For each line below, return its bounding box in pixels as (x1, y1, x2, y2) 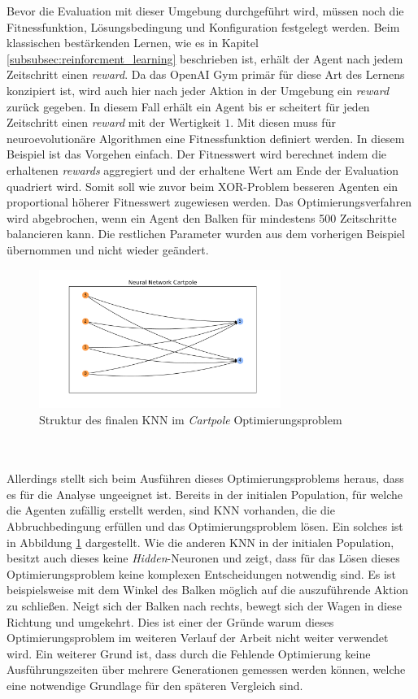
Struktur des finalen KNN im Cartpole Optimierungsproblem (39, 410, 342, 428)
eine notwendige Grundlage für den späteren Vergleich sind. (7, 677, 303, 694)
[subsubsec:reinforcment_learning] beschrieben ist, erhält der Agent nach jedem (7, 50, 403, 67)
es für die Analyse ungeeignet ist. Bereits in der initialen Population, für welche (7, 485, 403, 502)
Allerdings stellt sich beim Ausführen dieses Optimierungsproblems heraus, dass (7, 470, 404, 487)
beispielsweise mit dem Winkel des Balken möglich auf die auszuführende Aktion (7, 581, 409, 598)
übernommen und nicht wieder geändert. (7, 241, 209, 258)
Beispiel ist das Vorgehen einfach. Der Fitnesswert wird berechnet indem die (7, 145, 387, 163)
